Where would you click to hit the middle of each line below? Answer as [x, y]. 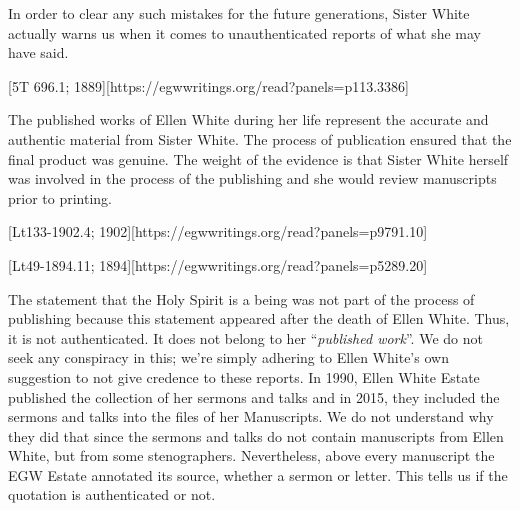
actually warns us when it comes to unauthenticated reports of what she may [244, 32]
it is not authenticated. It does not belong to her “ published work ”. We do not [245, 337]
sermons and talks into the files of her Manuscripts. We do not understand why [251, 416]
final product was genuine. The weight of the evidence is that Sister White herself [258, 158]
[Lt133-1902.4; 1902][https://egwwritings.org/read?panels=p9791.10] [218, 231]
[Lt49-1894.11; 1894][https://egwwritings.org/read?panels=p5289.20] [218, 264]
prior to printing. [60, 197]
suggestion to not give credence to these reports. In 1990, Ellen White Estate [244, 376]
